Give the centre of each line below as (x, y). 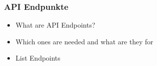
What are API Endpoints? (55, 25)
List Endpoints (38, 58)
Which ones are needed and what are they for (84, 41)
